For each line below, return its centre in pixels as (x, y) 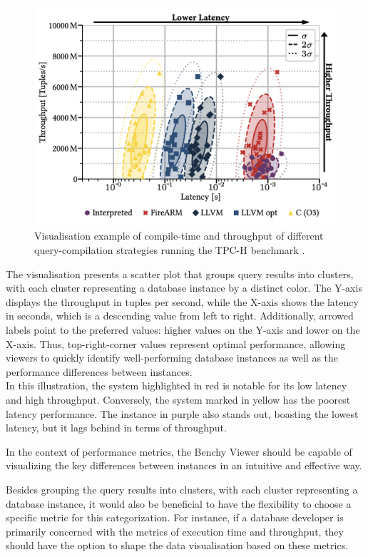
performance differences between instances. (99, 371)
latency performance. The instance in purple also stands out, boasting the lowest (182, 413)
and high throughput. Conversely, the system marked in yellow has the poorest (178, 400)
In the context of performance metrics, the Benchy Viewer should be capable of (179, 451)
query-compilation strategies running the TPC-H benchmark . (170, 250)
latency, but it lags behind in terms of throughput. (116, 428)
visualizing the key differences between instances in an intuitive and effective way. (184, 465)
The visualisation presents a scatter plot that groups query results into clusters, (180, 274)
